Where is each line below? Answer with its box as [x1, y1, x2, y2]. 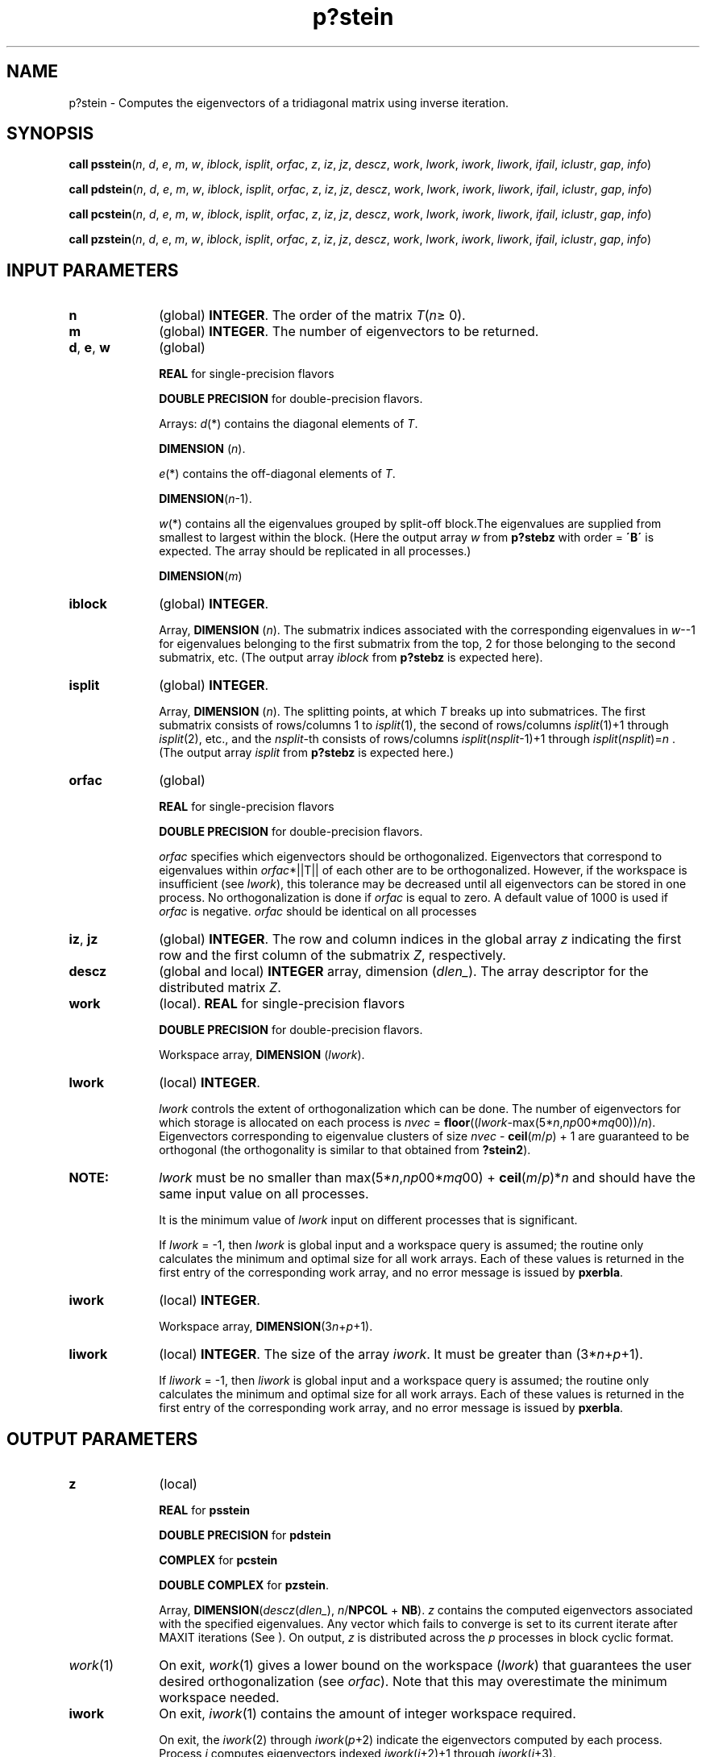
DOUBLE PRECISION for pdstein [159, 1528, 331, 1543]
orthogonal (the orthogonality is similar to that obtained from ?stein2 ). [159, 1143, 531, 1157]
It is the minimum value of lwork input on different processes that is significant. [159, 1213, 578, 1227]
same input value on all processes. [159, 1186, 369, 1202]
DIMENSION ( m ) [159, 569, 243, 584]
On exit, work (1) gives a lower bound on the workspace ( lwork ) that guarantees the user [159, 1657, 692, 1674]
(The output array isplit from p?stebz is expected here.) [159, 746, 455, 760]
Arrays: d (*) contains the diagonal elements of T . [159, 417, 418, 431]
